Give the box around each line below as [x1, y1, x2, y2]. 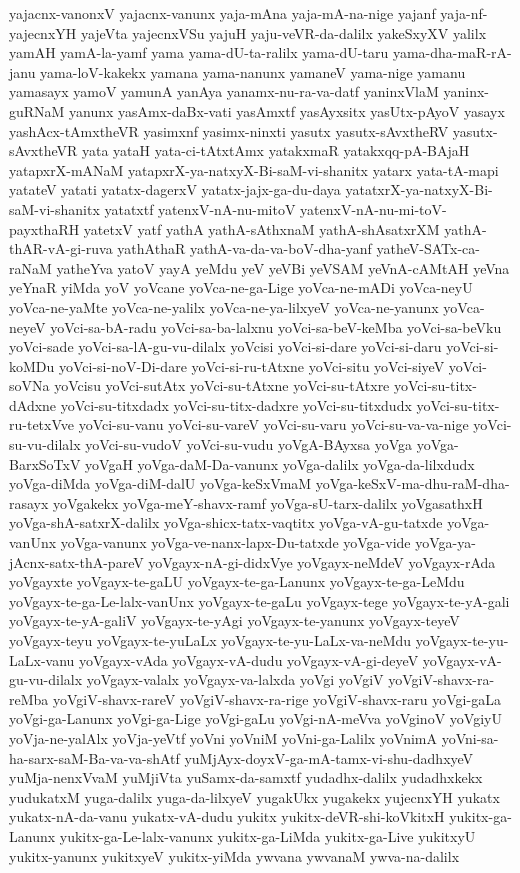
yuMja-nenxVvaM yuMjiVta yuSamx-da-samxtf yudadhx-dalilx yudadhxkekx [9, 767, 483, 788]
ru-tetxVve [9, 414, 74, 435]
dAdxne [9, 394, 57, 415]
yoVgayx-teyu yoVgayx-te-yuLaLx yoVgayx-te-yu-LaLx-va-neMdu [9, 630, 412, 650]
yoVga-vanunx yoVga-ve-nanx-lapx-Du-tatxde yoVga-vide [60, 532, 411, 553]
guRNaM [9, 100, 65, 121]
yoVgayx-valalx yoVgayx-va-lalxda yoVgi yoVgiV [86, 669, 384, 690]
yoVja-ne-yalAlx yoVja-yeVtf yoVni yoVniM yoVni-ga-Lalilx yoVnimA [9, 727, 438, 748]
